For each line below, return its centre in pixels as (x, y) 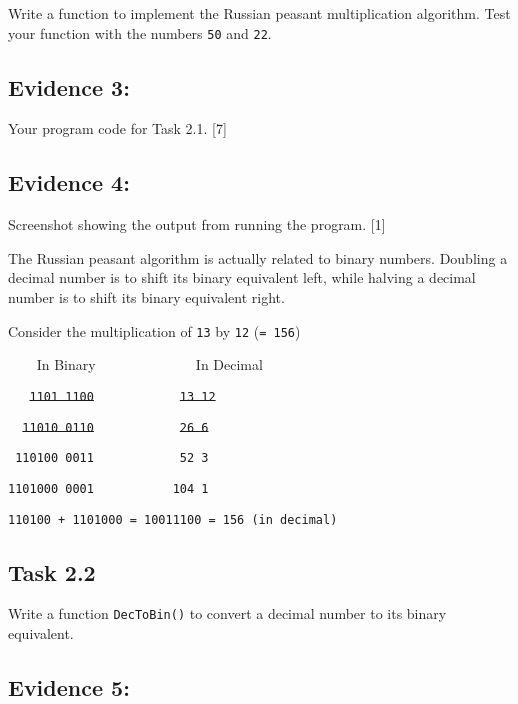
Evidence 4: (69, 182)
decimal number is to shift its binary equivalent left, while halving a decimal (242, 277)
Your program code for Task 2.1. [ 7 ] (117, 128)
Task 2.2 (52, 571)
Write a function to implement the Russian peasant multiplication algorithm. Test (259, 13)
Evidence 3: (69, 86)
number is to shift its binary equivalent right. (146, 297)
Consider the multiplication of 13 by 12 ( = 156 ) (154, 330)
